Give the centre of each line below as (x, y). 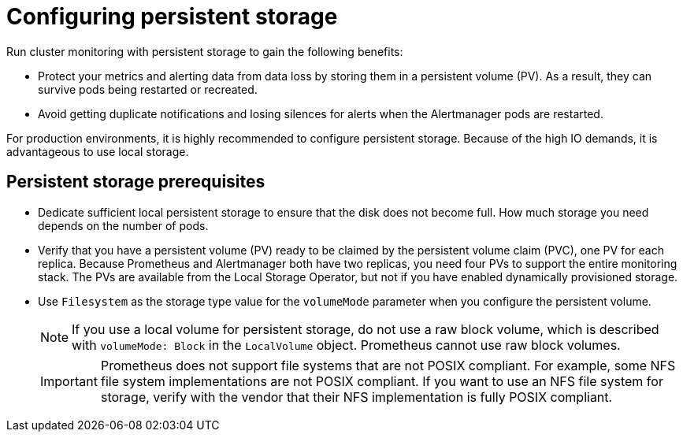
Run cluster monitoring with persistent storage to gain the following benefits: (205, 51)
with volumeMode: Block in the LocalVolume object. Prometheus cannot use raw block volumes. (346, 345)
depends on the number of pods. (123, 225)
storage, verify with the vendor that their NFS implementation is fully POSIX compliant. (356, 397)
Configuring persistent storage (172, 17)
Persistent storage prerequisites (136, 182)
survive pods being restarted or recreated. (148, 89)
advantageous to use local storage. (98, 151)
